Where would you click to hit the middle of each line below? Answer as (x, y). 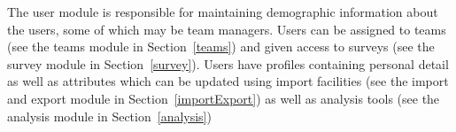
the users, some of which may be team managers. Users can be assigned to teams (227, 29)
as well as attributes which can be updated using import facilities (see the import (228, 81)
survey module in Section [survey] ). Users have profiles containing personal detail (228, 63)
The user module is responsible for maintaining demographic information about (223, 12)
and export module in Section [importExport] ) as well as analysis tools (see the (224, 98)
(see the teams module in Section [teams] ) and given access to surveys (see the (221, 47)
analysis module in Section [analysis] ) (109, 116)
